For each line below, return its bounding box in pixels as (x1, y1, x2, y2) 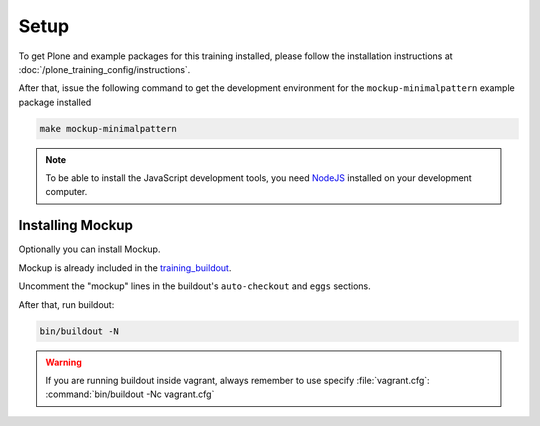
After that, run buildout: (18, 298, 115, 310)
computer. (45, 186, 88, 198)
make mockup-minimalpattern (39, 123, 177, 134)
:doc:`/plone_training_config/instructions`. (18, 63, 191, 75)
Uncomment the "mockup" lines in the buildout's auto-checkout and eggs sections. (18, 280, 372, 292)
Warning (45, 356, 82, 368)
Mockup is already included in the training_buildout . (18, 261, 232, 274)
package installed (18, 96, 92, 108)
